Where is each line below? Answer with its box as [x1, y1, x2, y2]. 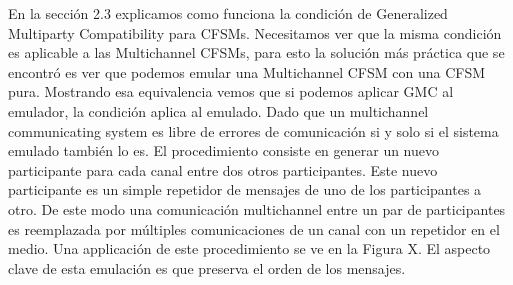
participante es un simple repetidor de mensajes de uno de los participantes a [8, 179, 482, 200]
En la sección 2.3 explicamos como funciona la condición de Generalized [8, 3, 448, 23]
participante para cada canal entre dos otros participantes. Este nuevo [8, 159, 438, 180]
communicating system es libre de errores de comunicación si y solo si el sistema [8, 120, 499, 141]
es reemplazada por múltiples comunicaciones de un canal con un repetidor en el [8, 218, 500, 239]
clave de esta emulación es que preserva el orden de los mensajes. [8, 257, 406, 278]
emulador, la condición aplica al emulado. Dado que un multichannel [8, 100, 429, 121]
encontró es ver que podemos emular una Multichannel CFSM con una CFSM [8, 61, 486, 82]
